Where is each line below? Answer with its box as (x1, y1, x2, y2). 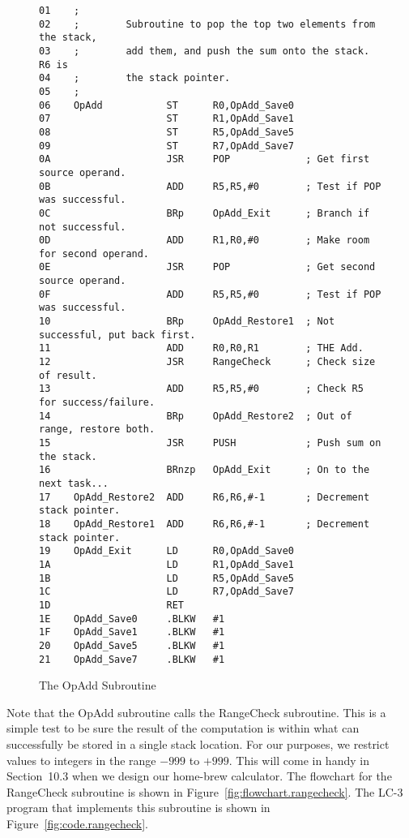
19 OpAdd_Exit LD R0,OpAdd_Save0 (39, 545, 294, 557)
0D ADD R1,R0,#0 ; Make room (39, 234, 370, 247)
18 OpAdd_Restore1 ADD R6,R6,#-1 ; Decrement (39, 518, 370, 530)
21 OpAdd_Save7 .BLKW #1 (39, 653, 225, 665)
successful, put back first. (39, 329, 196, 341)
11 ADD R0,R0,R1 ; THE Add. (39, 342, 364, 355)
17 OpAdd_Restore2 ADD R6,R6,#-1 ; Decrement (39, 491, 370, 503)
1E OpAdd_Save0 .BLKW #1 (39, 612, 225, 625)
